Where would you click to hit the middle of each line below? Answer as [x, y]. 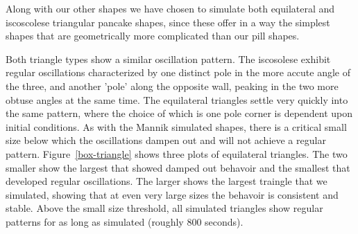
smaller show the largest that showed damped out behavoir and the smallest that [178, 167]
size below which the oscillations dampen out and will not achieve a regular [166, 140]
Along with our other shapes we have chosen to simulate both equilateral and [170, 8]
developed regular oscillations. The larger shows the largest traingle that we [167, 181]
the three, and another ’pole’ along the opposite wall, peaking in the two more [172, 85]
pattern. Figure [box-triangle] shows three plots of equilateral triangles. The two [177, 153]
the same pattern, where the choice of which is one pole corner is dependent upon [179, 113]
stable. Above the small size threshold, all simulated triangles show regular [164, 208]
